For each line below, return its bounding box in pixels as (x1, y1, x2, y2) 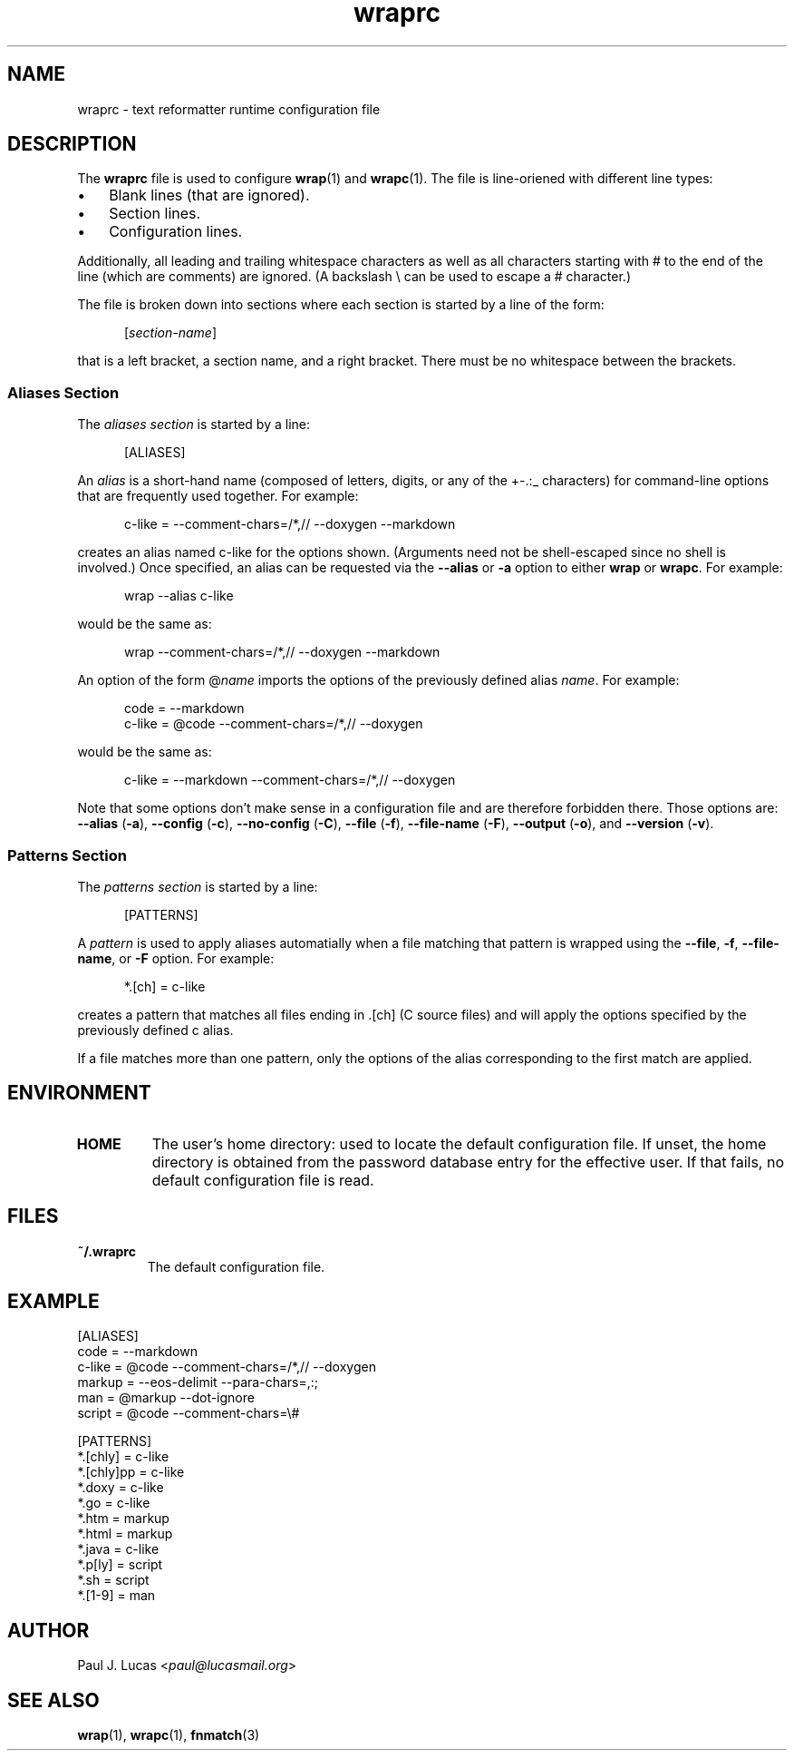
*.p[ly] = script (77, 1557, 163, 1573)
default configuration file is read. (151, 1170, 374, 1189)
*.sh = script (77, 1572, 150, 1588)
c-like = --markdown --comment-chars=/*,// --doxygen (124, 772, 456, 788)
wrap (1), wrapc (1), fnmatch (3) (77, 1727, 260, 1743)
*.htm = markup (77, 1510, 169, 1527)
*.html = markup (77, 1526, 173, 1542)
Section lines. (109, 204, 201, 223)
